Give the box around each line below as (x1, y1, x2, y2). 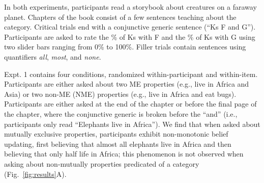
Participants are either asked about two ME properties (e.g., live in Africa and (4, 79, 249, 89)
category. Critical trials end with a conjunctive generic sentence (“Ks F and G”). (4, 21, 256, 32)
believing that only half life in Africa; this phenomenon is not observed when (4, 148, 244, 159)
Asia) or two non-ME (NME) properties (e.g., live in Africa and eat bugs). (4, 88, 237, 99)
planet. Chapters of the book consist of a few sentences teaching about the (4, 11, 237, 22)
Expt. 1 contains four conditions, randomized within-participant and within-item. (4, 68, 258, 79)
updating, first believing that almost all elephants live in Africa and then (4, 138, 231, 149)
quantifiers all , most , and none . (4, 51, 101, 62)
